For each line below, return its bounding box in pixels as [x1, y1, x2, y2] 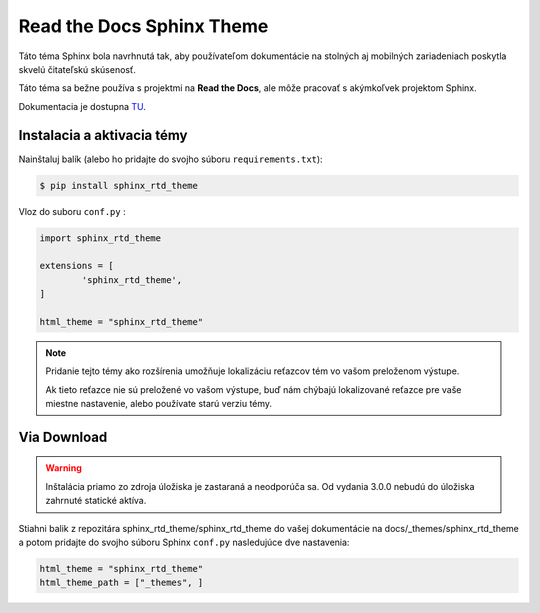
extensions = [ [39, 260, 114, 272]
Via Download [18, 428, 108, 445]
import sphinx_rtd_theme [39, 232, 162, 244]
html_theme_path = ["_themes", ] [39, 577, 204, 589]
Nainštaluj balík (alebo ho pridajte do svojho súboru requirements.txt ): [18, 153, 324, 165]
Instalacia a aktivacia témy [18, 126, 188, 144]
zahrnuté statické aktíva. [45, 495, 147, 507]
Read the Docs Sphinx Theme [18, 15, 269, 37]
